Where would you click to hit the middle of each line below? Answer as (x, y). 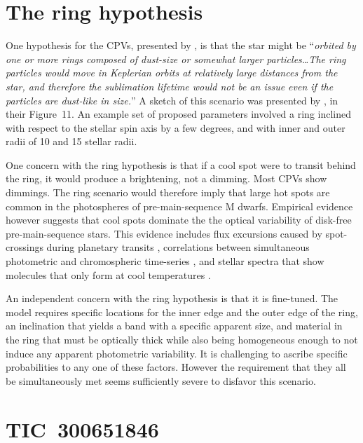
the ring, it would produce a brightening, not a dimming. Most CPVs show (166, 178)
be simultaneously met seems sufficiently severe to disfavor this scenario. (161, 380)
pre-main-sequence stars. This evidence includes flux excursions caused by (164, 233)
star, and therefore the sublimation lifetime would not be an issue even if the (170, 86)
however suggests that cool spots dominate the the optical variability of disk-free (179, 220)
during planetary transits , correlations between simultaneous (178, 247)
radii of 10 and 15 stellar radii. (71, 141)
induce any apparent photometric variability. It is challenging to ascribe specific (177, 353)
